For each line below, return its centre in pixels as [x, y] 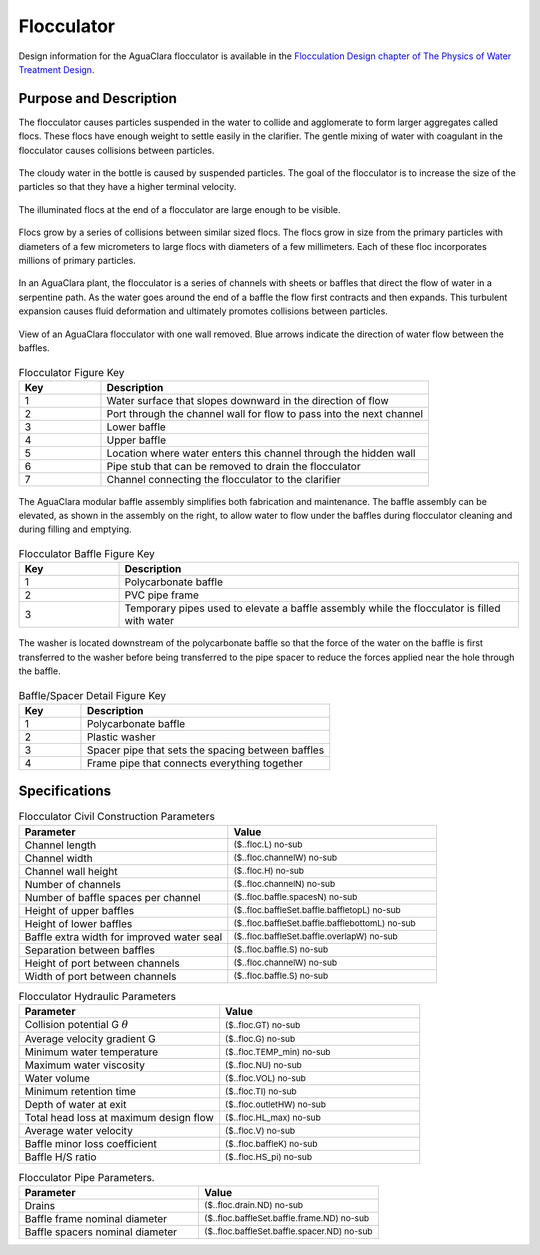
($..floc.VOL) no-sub [266, 1078]
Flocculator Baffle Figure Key [86, 554]
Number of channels [73, 884]
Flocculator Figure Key [71, 372]
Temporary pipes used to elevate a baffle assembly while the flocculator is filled [312, 608]
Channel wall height [71, 871]
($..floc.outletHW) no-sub [276, 1104]
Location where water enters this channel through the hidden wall [261, 453]
